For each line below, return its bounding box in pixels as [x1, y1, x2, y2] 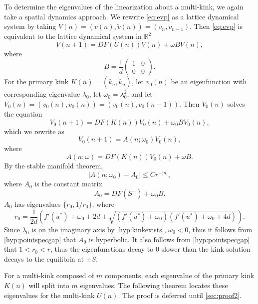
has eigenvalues [14, 198, 61, 209]
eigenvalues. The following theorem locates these [80, 280, 228, 290]
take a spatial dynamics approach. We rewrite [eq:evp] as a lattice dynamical [4, 11, 239, 21]
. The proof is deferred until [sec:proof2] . [118, 290, 242, 300]
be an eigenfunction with [171, 76, 247, 87]
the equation [4, 108, 42, 119]
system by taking [4, 21, 56, 31]
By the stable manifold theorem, [4, 160, 103, 170]
